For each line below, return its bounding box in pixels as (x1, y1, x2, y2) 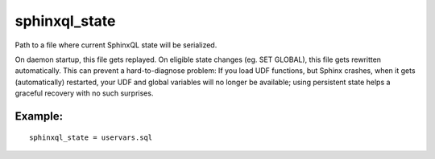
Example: (14, 109, 64, 123)
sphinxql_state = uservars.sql (29, 132, 153, 142)
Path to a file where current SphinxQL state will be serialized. (14, 40, 217, 50)
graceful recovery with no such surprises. (14, 88, 154, 98)
